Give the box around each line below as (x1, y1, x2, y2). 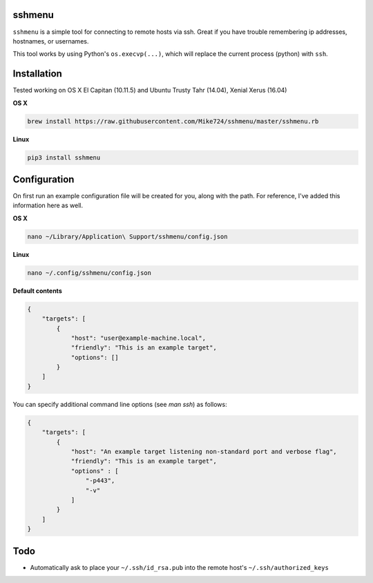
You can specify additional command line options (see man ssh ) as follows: (12, 400, 227, 408)
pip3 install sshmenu (27, 153, 101, 162)
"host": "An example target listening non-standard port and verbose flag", (70, 448, 338, 456)
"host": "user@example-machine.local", (70, 334, 207, 342)
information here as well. (12, 201, 83, 210)
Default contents (12, 287, 62, 295)
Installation (12, 68, 62, 79)
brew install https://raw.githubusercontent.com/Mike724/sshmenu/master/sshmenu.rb (27, 117, 319, 125)
